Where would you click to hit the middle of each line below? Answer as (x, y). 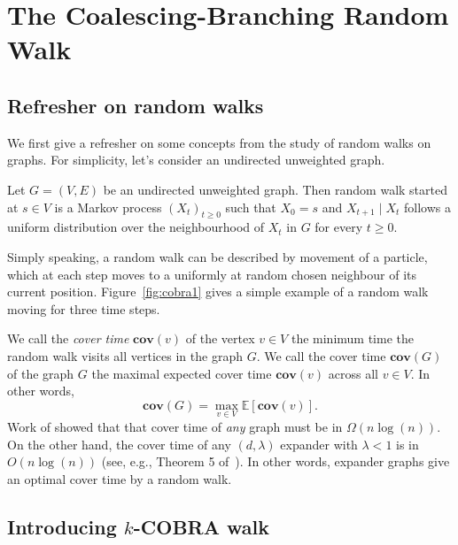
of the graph (41, 373)
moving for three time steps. (84, 308)
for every (339, 227)
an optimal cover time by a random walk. (120, 478)
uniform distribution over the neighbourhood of (136, 227)
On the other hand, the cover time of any (119, 444)
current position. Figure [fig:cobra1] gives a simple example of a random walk (218, 292)
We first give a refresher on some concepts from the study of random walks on (219, 142)
